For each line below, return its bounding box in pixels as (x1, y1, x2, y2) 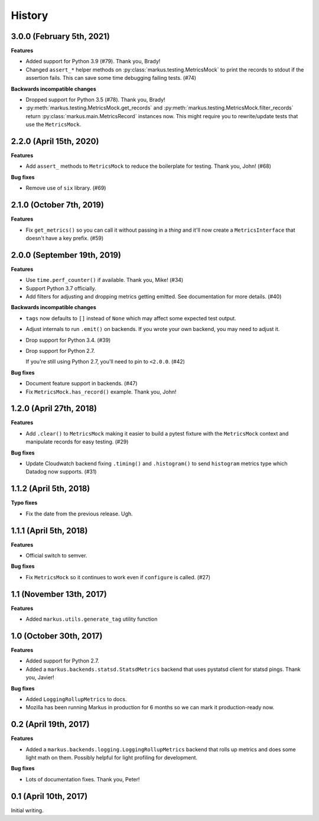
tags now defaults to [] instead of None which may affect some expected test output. (25, 314, 236, 322)
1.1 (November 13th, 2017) (11, 589, 108, 599)
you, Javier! (25, 674, 54, 681)
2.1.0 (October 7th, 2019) (11, 200, 105, 210)
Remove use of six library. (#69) (25, 184, 106, 192)
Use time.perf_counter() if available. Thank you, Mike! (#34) (25, 277, 184, 284)
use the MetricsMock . (25, 121, 82, 128)
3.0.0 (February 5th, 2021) (11, 31, 110, 41)
